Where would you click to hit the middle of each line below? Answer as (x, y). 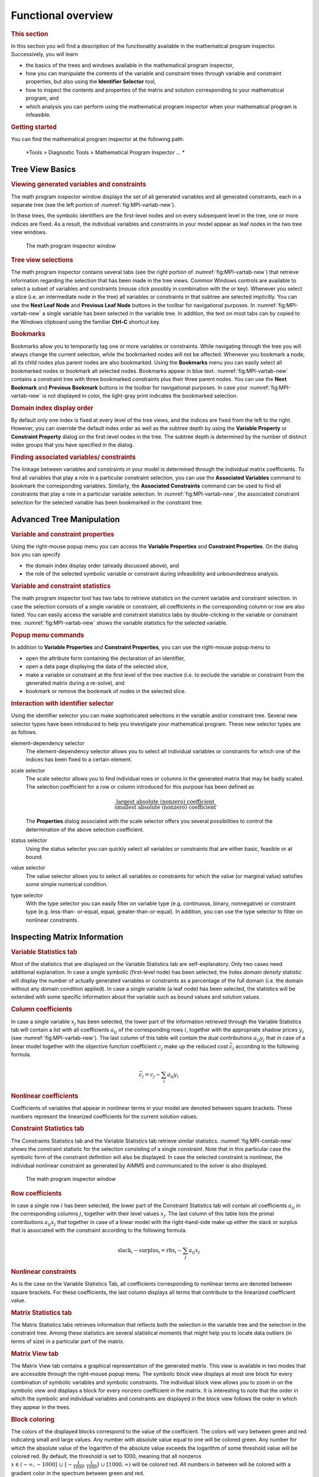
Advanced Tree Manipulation (66, 519)
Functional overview (62, 15)
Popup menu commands (48, 635)
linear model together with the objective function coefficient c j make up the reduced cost (120, 1047)
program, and (42, 98)
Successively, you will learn (45, 54)
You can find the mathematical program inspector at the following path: (97, 139)
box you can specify (36, 555)
